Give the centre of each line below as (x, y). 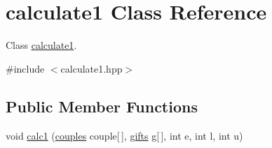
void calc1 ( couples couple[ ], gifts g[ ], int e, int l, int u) (124, 135)
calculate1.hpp (91, 68)
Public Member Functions (102, 106)
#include (25, 68)
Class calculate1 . (41, 45)
